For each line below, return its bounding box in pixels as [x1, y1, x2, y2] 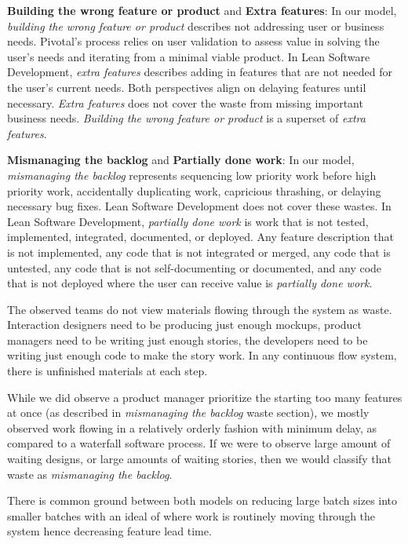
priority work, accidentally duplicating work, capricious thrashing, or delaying [7, 182, 381, 199]
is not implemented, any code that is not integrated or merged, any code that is [7, 243, 391, 260]
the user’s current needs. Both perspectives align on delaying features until [7, 78, 366, 95]
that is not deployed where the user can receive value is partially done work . [7, 275, 373, 291]
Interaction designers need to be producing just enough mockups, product [7, 316, 362, 333]
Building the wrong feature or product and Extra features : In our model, [7, 2, 397, 18]
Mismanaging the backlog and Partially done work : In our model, [7, 152, 355, 168]
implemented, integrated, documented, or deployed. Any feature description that [7, 228, 394, 245]
